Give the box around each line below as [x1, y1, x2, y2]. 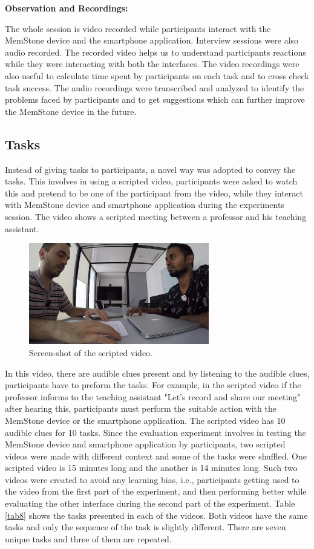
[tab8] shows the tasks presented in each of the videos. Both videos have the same [5, 508, 308, 521]
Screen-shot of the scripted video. [29, 346, 153, 359]
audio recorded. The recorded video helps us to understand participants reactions [5, 45, 306, 58]
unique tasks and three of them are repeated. [5, 532, 172, 545]
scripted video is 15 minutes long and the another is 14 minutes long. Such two [5, 461, 298, 474]
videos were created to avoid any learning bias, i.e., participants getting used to [5, 473, 299, 486]
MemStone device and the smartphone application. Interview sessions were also [5, 34, 299, 47]
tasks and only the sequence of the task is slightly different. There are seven [5, 521, 286, 533]
